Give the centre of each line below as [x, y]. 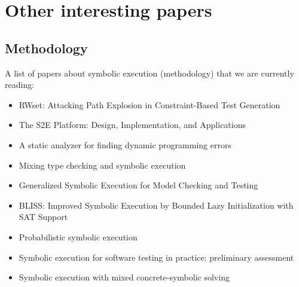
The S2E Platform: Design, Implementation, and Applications [132, 125]
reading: [20, 85]
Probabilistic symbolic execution [78, 236]
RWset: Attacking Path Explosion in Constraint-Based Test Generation [149, 104]
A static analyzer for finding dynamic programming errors [125, 144]
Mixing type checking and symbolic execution [102, 165]
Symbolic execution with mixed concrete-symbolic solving [124, 277]
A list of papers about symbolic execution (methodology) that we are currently [149, 73]
